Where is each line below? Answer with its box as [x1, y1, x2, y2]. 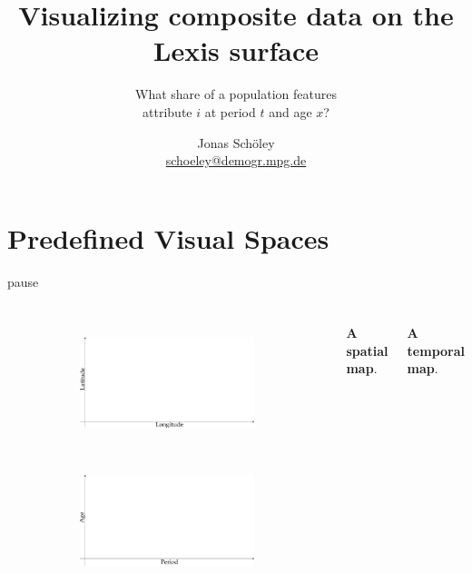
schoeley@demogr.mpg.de [165, 151, 307, 170]
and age [269, 102, 312, 121]
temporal [407, 341, 465, 360]
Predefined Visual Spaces [7, 219, 329, 256]
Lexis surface [153, 32, 319, 69]
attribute [143, 102, 192, 121]
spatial [346, 341, 388, 360]
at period [204, 102, 256, 121]
